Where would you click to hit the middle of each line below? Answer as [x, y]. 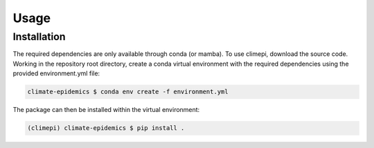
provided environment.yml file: [56, 73]
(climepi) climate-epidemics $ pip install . [106, 128]
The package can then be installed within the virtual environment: [106, 110]
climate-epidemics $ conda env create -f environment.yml [128, 92]
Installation [39, 37]
